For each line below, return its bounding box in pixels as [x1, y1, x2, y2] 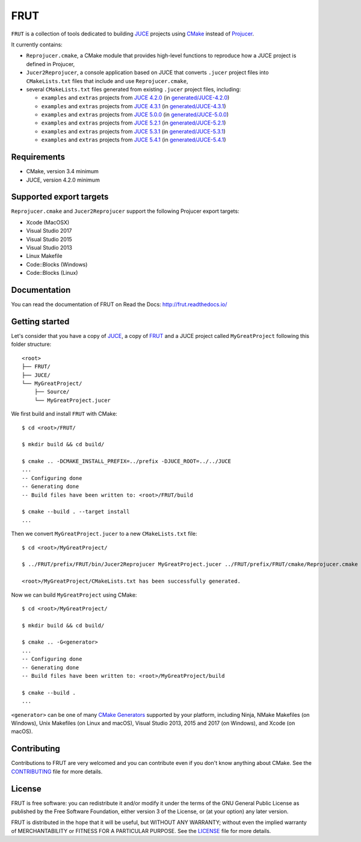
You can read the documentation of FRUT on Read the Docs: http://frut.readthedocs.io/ [11, 301, 227, 308]
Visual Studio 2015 [26, 235, 72, 243]
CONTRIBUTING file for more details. [11, 767, 103, 775]
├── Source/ [34, 389, 70, 395]
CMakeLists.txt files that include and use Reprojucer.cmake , [26, 77, 188, 84]
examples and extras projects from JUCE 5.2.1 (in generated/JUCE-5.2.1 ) [41, 119, 226, 126]
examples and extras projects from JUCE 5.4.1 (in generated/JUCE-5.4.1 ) [41, 136, 226, 144]
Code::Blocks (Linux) [26, 269, 78, 277]
